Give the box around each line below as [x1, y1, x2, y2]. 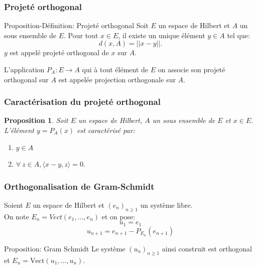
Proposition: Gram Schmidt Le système [4, 243, 125, 253]
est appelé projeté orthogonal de [10, 47, 109, 58]
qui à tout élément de [82, 64, 149, 74]
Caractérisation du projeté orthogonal [4, 95, 161, 108]
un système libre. [140, 200, 193, 210]
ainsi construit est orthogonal [162, 243, 252, 253]
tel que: [227, 30, 250, 40]
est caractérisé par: [77, 125, 135, 135]
